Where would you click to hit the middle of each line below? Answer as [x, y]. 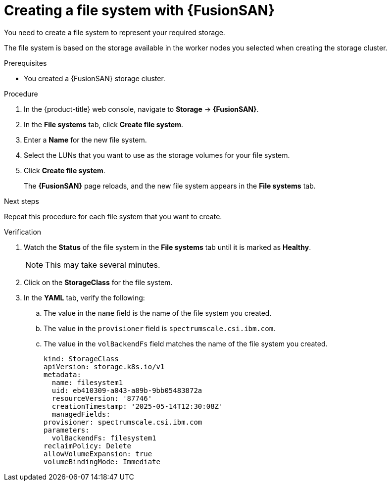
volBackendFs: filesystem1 [104, 438]
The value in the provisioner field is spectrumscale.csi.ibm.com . [160, 328]
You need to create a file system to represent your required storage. [115, 32]
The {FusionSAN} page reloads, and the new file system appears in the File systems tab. [170, 186]
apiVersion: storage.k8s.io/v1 [104, 366]
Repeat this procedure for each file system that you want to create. [113, 216]
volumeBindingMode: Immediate [102, 461]
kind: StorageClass [81, 359]
